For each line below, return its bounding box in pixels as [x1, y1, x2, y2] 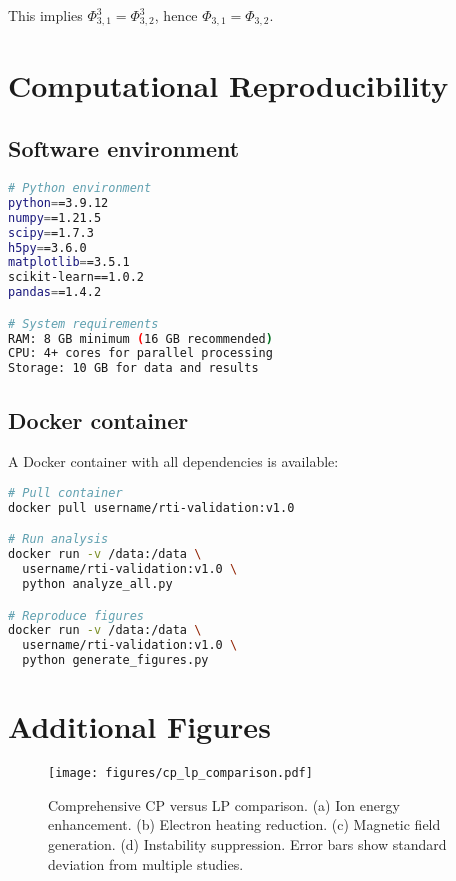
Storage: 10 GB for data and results [8, 361, 259, 376]
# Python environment [8, 181, 152, 196]
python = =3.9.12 [8, 195, 109, 210]
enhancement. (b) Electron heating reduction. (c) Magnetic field [48, 814, 441, 835]
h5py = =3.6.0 [8, 240, 87, 255]
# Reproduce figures [8, 608, 145, 623]
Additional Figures [8, 706, 271, 747]
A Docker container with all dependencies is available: [8, 451, 339, 472]
